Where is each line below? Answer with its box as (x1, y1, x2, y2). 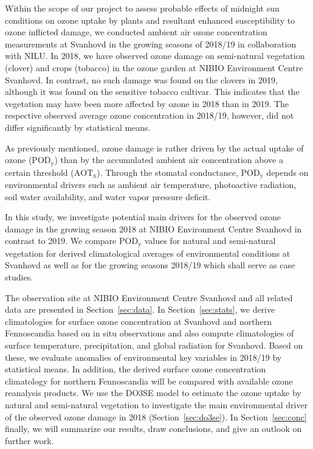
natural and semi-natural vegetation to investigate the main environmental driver (5, 398, 308, 411)
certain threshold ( (5, 165, 74, 178)
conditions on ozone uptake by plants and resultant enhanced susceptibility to (5, 13, 295, 26)
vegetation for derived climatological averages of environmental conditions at (5, 246, 291, 259)
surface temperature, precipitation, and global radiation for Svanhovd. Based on (5, 339, 303, 352)
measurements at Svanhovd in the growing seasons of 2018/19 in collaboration (5, 37, 297, 50)
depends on (266, 165, 309, 178)
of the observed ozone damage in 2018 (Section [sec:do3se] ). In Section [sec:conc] (5, 410, 307, 423)
